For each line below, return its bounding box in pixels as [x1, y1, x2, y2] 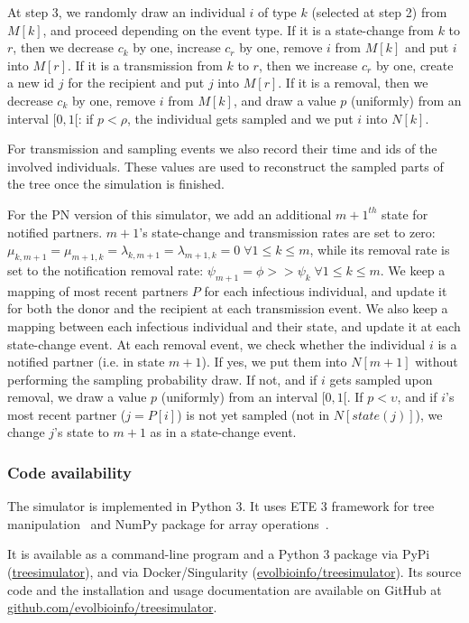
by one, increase [133, 38, 221, 57]
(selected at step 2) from [311, 3, 447, 21]
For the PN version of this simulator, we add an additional [7, 204, 332, 223]
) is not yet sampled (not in [177, 404, 330, 423]
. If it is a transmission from [67, 55, 223, 74]
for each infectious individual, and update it [204, 281, 447, 300]
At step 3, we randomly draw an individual [7, 3, 245, 21]
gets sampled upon [329, 369, 433, 388]
